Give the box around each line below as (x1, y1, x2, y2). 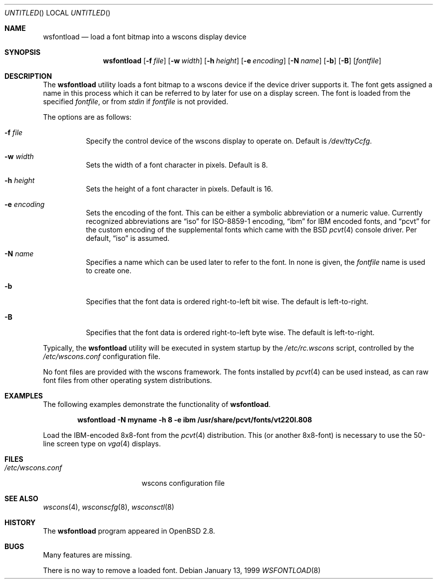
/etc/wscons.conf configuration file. (43, 352, 160, 361)
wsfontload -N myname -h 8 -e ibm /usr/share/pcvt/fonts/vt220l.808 (77, 415, 312, 424)
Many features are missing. (43, 551, 132, 559)
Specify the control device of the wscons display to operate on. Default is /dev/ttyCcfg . (86, 137, 372, 145)
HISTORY (4, 518, 36, 527)
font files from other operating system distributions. (43, 376, 212, 385)
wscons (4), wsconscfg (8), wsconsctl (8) (43, 503, 174, 511)
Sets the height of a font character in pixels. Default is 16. (86, 185, 273, 193)
